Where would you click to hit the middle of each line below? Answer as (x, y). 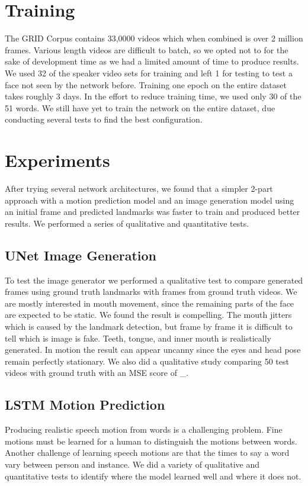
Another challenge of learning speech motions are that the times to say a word (147, 453)
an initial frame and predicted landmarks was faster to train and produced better (153, 212)
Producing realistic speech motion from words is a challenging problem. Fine (144, 429)
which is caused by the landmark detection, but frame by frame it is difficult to (149, 326)
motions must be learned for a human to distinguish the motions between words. (151, 441)
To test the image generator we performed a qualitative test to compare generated (154, 280)
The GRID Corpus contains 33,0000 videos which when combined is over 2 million (154, 38)
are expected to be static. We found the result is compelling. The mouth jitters (148, 315)
